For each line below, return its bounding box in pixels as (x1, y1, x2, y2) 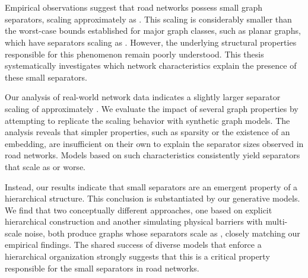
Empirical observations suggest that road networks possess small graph (5, 1, 262, 14)
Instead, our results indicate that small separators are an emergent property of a (5, 180, 298, 193)
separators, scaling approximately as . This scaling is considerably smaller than (5, 12, 292, 25)
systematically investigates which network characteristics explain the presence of (5, 59, 297, 72)
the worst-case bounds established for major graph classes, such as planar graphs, (5, 24, 301, 37)
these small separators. (5, 71, 87, 83)
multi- (265, 215, 288, 228)
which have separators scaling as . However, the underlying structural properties (5, 36, 297, 48)
